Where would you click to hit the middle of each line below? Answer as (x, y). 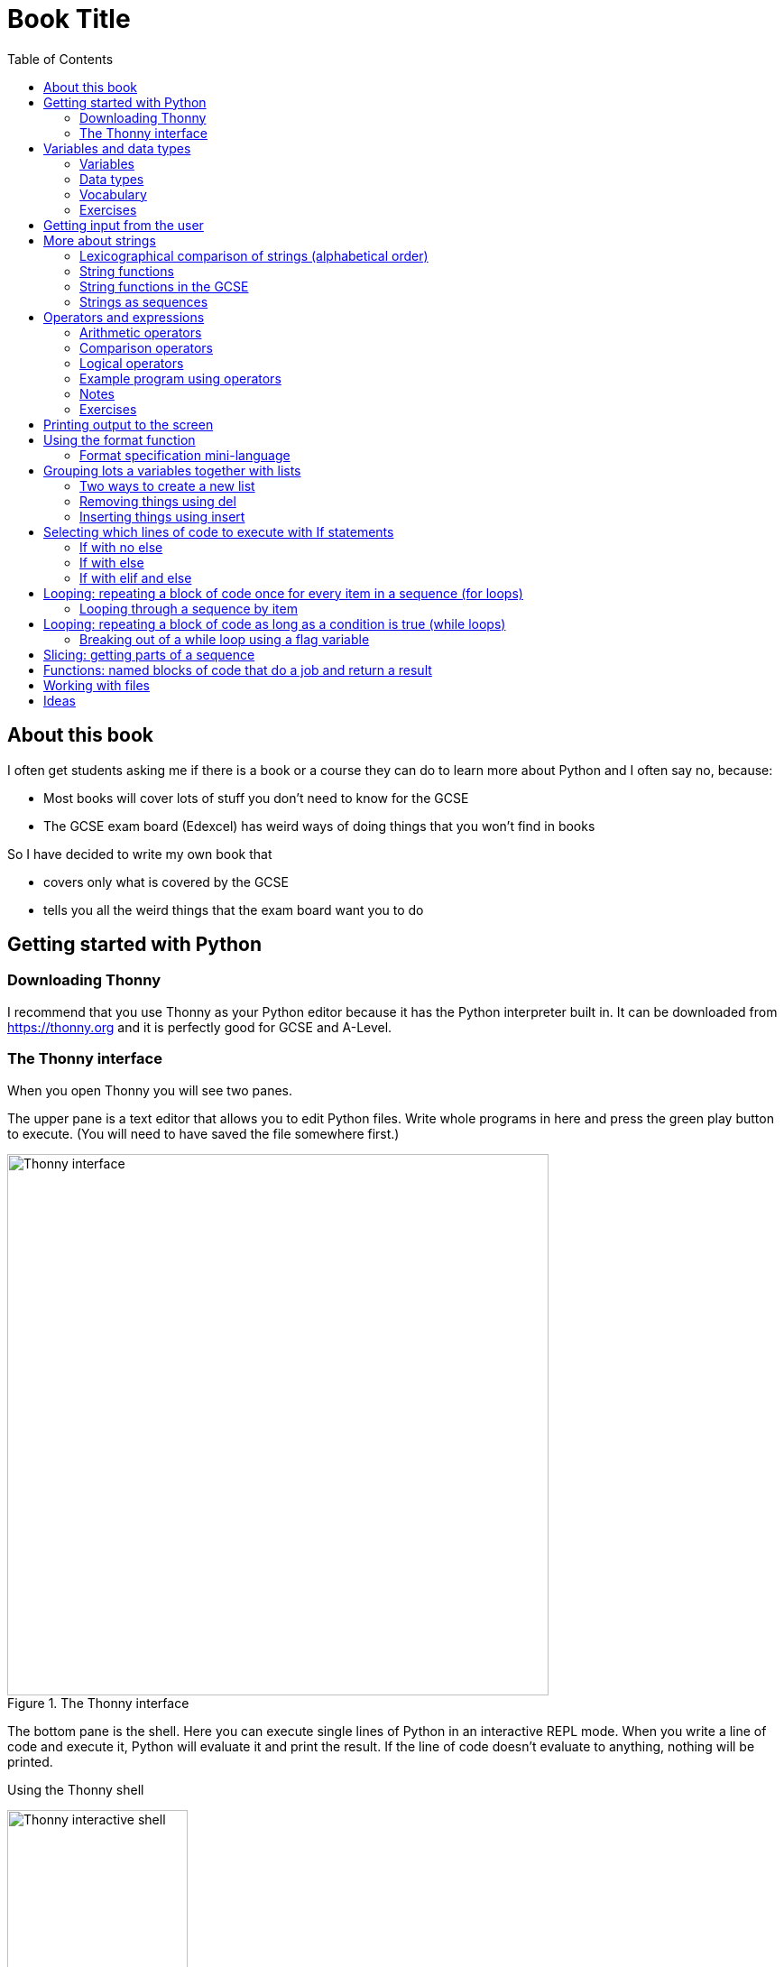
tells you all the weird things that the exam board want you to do (234, 910)
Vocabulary (113, 194)
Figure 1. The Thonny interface (98, 1703)
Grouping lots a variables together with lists (172, 470)
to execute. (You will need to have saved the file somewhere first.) (203, 1133)
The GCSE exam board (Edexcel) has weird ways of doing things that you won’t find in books (319, 826)
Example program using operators (180, 378)
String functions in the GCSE (164, 286)
